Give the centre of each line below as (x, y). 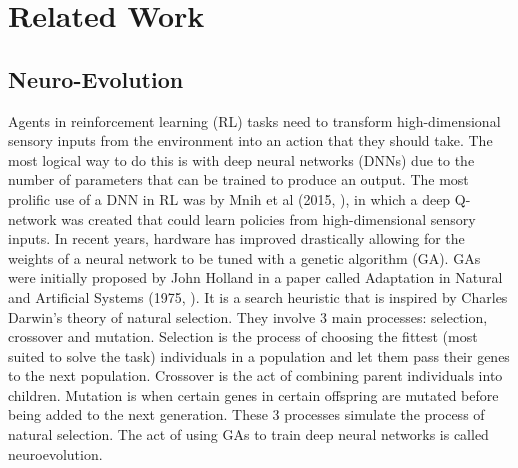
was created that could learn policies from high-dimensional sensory (268, 218)
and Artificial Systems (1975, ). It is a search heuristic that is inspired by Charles (258, 296)
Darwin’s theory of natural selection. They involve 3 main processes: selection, (248, 316)
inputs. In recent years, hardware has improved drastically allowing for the (236, 238)
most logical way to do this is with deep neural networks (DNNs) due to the (241, 159)
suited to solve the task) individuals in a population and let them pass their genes (259, 355)
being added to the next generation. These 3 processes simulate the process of (246, 414)
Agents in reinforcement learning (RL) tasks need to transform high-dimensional (254, 120)
